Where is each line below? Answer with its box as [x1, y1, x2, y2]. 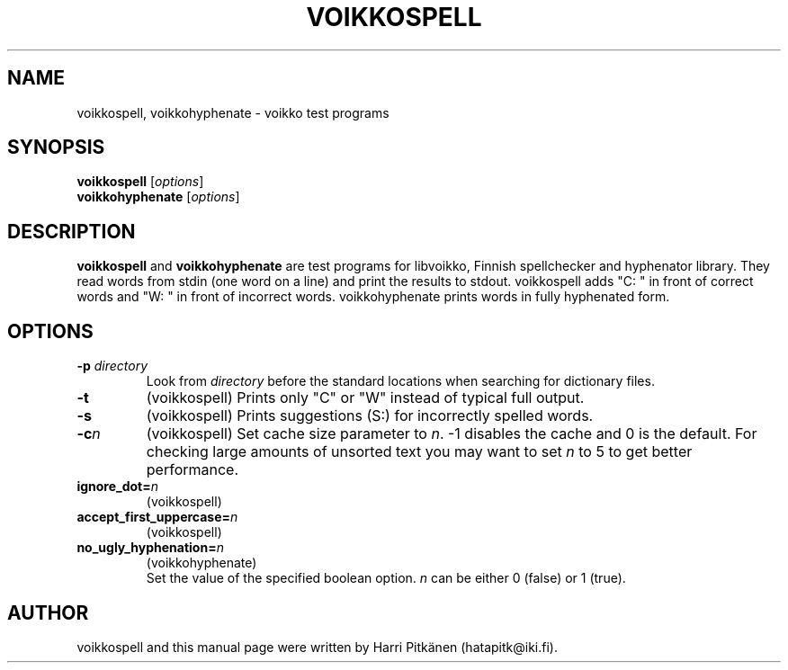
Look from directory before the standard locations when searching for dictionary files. [146, 373, 655, 389]
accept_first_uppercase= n [76, 509, 238, 525]
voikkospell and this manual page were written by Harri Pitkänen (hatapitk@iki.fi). [76, 639, 558, 655]
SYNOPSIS [7, 136, 105, 159]
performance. [146, 460, 239, 479]
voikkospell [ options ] [76, 174, 204, 190]
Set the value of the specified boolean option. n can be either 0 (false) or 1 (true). [146, 570, 626, 586]
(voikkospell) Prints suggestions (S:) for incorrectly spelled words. [146, 406, 594, 425]
